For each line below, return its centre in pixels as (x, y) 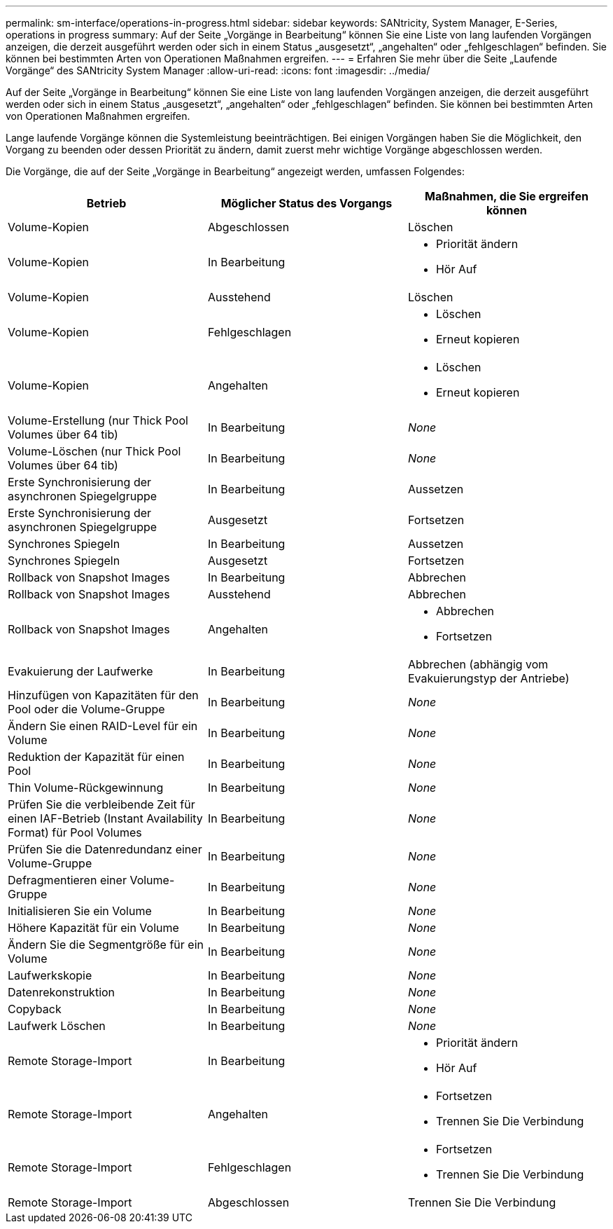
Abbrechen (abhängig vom (478, 664)
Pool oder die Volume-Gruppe (86, 709)
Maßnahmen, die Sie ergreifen (507, 196)
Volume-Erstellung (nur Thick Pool (98, 420)
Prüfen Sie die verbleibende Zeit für (101, 804)
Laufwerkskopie (50, 975)
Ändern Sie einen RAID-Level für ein (103, 726)
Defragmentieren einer (67, 880)
